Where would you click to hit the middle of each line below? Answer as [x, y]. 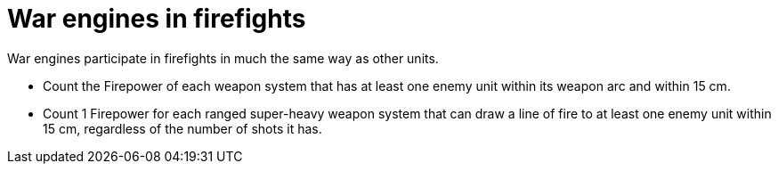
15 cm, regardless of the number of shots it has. [182, 128]
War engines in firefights [157, 19]
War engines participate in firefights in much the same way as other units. [223, 58]
